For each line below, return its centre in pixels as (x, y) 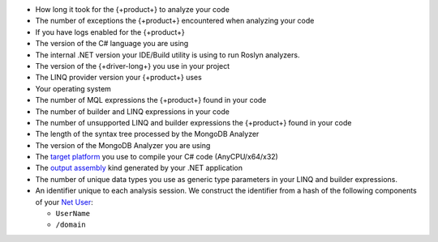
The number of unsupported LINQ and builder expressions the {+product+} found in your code (193, 122)
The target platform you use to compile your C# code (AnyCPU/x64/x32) (157, 157)
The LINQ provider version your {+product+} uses (118, 78)
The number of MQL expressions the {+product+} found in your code (151, 100)
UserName (73, 214)
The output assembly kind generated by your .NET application (139, 168)
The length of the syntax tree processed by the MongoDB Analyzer (147, 134)
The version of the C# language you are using (112, 44)
